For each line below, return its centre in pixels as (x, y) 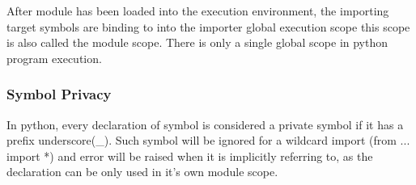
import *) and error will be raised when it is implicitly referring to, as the (190, 156)
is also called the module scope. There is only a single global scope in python (197, 42)
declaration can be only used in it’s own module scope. (142, 172)
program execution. (54, 58)
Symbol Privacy (59, 94)
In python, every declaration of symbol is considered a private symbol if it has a (205, 124)
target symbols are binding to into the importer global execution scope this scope (208, 26)
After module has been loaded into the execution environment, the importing (198, 11)
